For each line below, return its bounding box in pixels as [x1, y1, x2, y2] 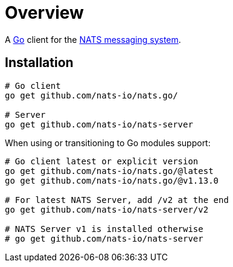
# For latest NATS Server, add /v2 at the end [5, 195, 229, 205]
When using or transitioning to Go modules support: [5, 137, 211, 148]
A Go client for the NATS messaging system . [5, 34, 181, 45]
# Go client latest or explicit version [5, 156, 199, 166]
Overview [5, 2, 84, 23]
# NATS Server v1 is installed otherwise [5, 224, 203, 234]
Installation [5, 55, 74, 71]
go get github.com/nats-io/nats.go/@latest [5, 166, 214, 176]
